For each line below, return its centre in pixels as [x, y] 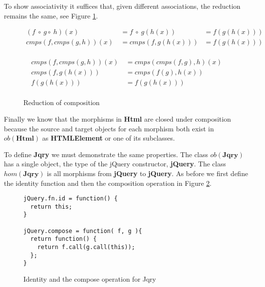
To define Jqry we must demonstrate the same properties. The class [106, 154]
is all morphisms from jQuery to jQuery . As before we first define [148, 173]
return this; [51, 206]
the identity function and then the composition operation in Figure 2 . [108, 183]
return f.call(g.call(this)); [86, 247]
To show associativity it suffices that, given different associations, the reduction [122, 6]
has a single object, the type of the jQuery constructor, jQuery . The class [115, 164]
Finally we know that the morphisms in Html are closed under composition [117, 119]
